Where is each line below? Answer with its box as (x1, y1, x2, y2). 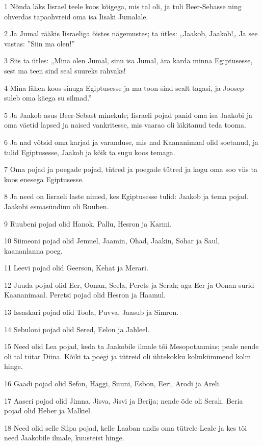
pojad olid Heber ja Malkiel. (4, 405, 92, 416)
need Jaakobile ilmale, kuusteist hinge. (4, 432, 124, 443)
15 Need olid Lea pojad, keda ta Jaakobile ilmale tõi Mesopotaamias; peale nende (4, 341, 259, 352)
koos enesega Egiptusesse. (4, 174, 84, 184)
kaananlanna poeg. (4, 245, 63, 256)
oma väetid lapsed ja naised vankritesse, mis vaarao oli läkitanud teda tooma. (4, 119, 246, 130)
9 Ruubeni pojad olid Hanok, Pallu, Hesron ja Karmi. (4, 218, 172, 229)
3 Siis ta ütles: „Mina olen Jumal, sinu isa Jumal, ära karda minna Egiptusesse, (4, 55, 253, 66)
